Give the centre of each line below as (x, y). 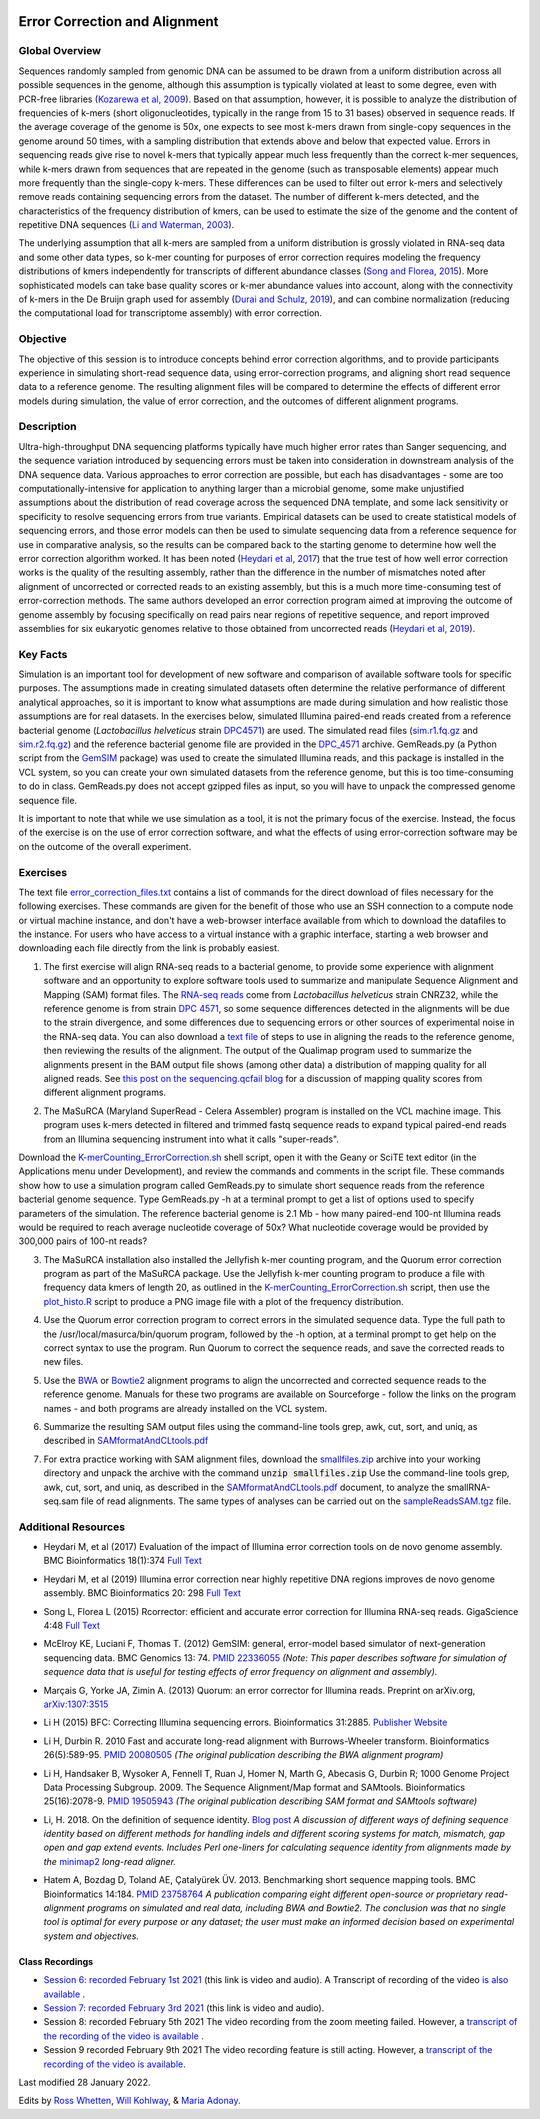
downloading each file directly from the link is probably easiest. (149, 948)
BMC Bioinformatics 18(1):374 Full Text (122, 1561)
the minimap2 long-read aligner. (110, 1861)
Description (47, 427)
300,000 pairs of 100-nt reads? (83, 1241)
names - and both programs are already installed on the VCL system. (185, 1408)
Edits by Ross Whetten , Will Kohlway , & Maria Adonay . (129, 2101)
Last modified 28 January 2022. (84, 2082)
